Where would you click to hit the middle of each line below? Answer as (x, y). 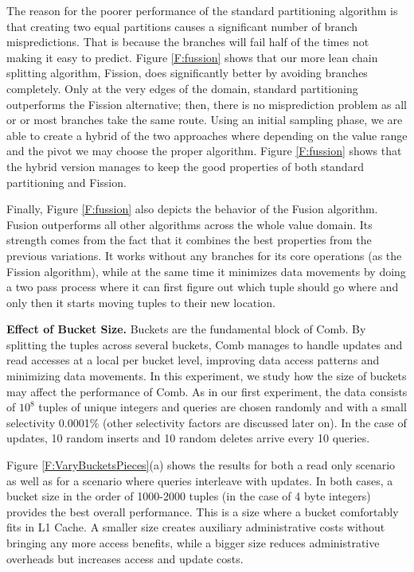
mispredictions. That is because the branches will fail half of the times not (188, 42)
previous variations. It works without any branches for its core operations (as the (204, 255)
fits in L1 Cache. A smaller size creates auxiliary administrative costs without (196, 527)
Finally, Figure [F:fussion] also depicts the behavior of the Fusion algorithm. (192, 209)
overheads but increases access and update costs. (125, 558)
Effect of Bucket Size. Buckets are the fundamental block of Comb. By (186, 329)
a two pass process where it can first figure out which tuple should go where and (203, 287)
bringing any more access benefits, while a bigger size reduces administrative (193, 543)
